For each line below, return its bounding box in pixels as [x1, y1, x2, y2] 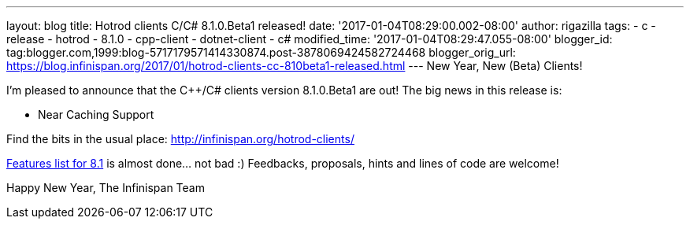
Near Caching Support [38, 108, 154, 121]
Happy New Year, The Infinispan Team [6, 181, 205, 194]
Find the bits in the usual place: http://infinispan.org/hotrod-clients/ [6, 132, 354, 146]
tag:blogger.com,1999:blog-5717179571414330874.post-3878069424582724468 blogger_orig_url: [6, 46, 516, 59]
